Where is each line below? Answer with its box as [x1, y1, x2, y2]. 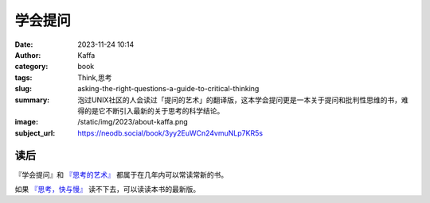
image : [14, 117, 39, 127]
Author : [14, 50, 41, 59]
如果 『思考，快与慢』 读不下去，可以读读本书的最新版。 [14, 184, 201, 193]
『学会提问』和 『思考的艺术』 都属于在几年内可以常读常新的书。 [14, 170, 229, 179]
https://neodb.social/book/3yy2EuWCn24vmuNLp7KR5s [77, 128, 263, 138]
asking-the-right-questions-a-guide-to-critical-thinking [77, 84, 260, 94]
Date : [14, 40, 33, 49]
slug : [14, 84, 32, 94]
